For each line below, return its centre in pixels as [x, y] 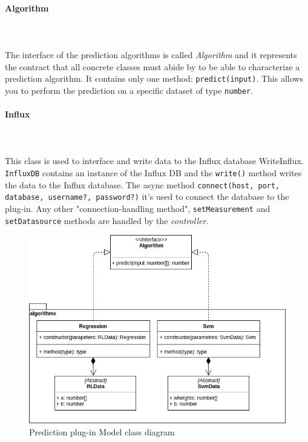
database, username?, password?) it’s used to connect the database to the [147, 196]
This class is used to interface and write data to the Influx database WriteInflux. [154, 161]
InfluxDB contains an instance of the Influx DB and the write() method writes [153, 173]
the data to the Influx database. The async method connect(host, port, [143, 184]
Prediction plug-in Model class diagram [102, 432]
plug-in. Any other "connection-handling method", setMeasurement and [138, 209]
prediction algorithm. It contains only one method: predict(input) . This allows [154, 78]
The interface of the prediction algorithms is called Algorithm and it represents [151, 54]
